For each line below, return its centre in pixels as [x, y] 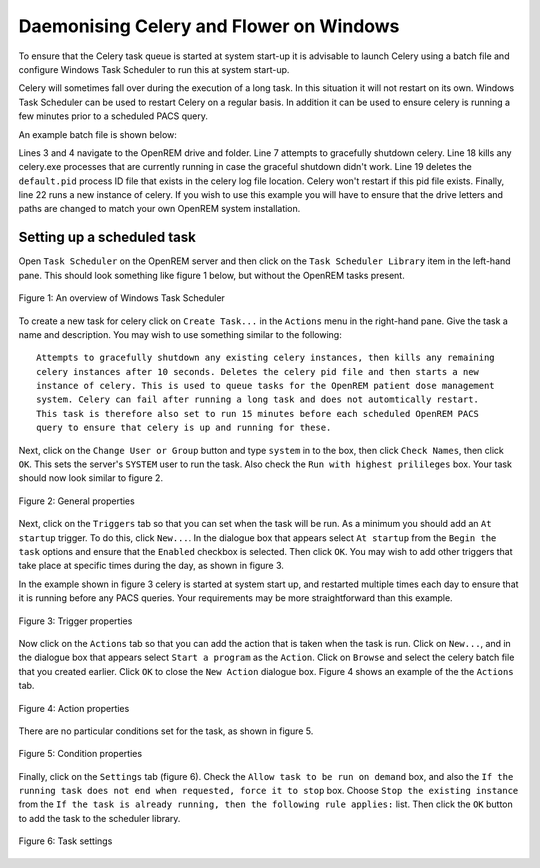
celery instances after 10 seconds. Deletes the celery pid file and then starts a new [258, 371]
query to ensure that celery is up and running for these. [184, 428]
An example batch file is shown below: [97, 134]
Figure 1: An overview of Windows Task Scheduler [121, 298]
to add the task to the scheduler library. [99, 818]
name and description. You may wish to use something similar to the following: [180, 334]
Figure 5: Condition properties [80, 754]
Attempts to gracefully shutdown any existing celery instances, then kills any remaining [265, 358]
